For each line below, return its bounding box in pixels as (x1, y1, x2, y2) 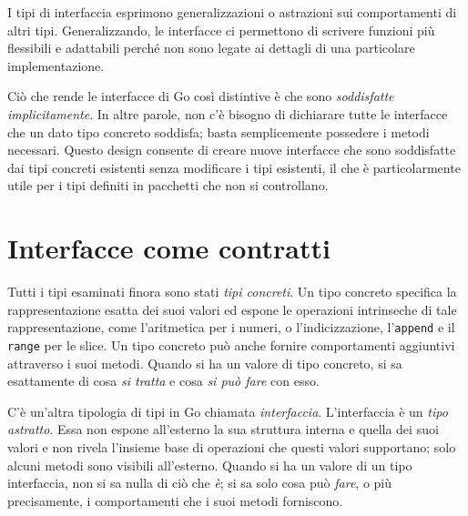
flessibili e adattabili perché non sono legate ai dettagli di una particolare (7, 38, 415, 57)
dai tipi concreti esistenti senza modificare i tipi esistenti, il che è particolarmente (7, 157, 461, 177)
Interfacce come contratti (7, 229, 331, 267)
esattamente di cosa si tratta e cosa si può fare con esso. (7, 371, 320, 390)
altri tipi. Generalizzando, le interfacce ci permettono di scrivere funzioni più (7, 20, 435, 39)
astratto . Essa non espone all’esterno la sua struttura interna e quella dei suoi (7, 420, 439, 439)
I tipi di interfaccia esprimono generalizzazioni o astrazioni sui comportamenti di (7, 3, 457, 21)
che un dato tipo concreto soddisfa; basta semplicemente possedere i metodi (7, 122, 430, 141)
